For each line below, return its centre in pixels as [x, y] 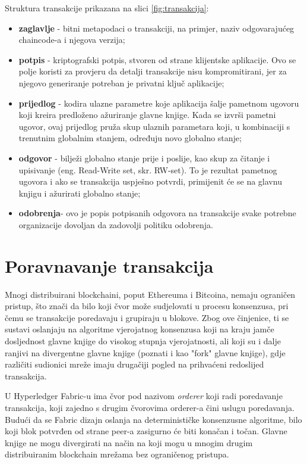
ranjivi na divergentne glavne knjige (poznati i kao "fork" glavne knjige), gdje [145, 352]
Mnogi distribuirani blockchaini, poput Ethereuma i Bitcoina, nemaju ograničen [150, 294]
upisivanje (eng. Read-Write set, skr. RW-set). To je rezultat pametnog [148, 169]
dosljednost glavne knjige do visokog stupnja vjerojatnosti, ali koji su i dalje [143, 341]
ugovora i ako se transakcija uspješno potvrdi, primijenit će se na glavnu [150, 181]
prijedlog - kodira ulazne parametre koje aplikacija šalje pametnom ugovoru [159, 103]
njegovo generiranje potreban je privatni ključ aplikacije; [121, 82]
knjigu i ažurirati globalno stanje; [80, 193]
